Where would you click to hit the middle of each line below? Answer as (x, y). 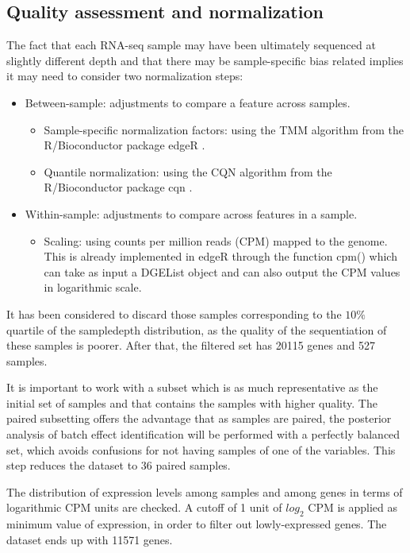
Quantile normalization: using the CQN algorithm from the (188, 171)
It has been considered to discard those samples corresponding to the (174, 313)
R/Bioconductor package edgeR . (125, 145)
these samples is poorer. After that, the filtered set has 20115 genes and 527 (191, 345)
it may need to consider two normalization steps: (125, 76)
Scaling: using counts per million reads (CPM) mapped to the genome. (216, 240)
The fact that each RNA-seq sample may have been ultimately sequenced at (191, 45)
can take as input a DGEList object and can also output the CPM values (222, 271)
